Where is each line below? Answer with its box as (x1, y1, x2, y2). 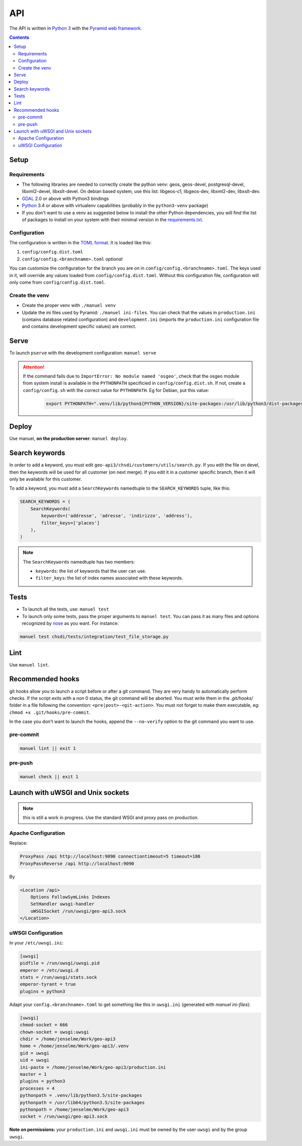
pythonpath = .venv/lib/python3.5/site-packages (20, 1093, 142, 1098)
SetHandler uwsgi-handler (30, 901, 95, 907)
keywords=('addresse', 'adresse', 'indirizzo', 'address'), (41, 513, 193, 519)
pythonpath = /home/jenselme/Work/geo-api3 (20, 1106, 129, 1112)
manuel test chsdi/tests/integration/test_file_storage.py (20, 634, 169, 640)
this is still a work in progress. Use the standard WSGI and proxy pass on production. (23, 815, 199, 821)
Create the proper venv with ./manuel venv (22, 302, 116, 308)
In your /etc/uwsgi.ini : (9, 939, 64, 946)
